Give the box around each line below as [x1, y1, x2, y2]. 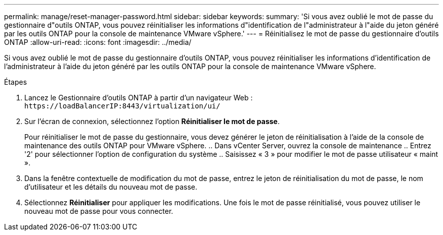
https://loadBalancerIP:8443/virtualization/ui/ [24, 102, 220, 110]
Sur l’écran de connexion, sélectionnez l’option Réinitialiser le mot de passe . [24, 117, 280, 126]
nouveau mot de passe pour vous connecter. [24, 207, 173, 215]
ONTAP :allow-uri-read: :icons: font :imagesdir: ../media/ [4, 38, 192, 46]
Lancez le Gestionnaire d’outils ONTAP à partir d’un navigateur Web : [24, 93, 253, 102]
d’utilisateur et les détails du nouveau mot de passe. [24, 183, 198, 191]
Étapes [4, 78, 27, 86]
